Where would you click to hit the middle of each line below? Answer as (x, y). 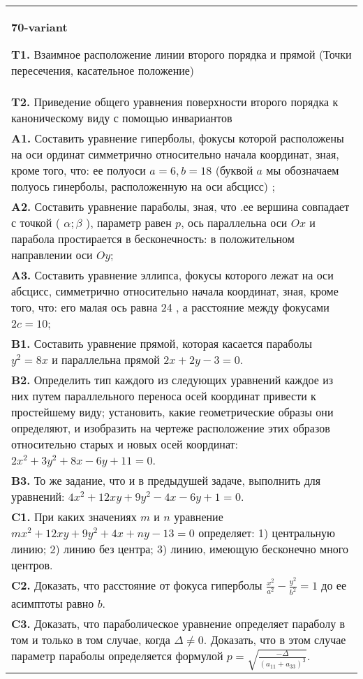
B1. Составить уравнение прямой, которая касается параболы (162, 343)
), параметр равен (128, 222)
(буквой (234, 170)
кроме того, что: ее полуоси (79, 170)
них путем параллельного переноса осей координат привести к (164, 396)
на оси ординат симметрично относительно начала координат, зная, (175, 154)
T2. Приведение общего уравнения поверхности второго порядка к (175, 102)
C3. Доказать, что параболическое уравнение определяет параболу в (178, 624)
